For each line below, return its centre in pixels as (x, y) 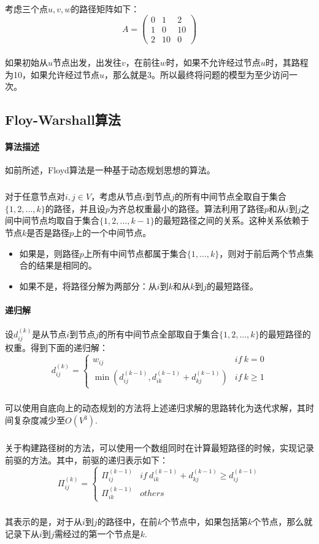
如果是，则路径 (49, 253)
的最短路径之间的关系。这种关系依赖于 (232, 220)
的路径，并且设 (75, 208)
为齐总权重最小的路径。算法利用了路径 (187, 208)
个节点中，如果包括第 (205, 522)
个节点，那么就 (282, 522)
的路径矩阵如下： (105, 8)
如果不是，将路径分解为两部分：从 (88, 286)
